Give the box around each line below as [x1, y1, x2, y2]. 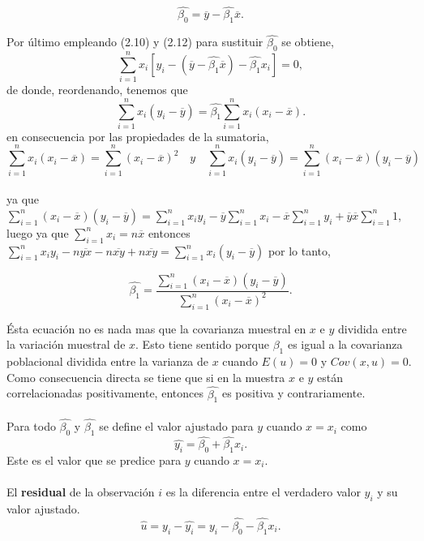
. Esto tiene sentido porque [135, 336, 269, 353]
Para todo [6, 418, 56, 435]
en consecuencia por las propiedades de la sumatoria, [6, 127, 269, 144]
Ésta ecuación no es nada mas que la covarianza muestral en [6, 320, 306, 337]
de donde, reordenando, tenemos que [6, 81, 188, 98]
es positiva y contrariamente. [221, 384, 366, 401]
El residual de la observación [6, 483, 155, 500]
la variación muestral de [6, 336, 126, 353]
